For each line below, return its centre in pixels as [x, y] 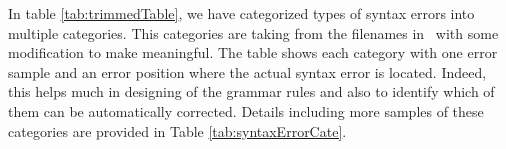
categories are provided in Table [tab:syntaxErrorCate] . [177, 130]
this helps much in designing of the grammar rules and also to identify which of [251, 91]
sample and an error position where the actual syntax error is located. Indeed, [247, 71]
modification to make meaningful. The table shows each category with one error [253, 52]
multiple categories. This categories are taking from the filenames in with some [253, 32]
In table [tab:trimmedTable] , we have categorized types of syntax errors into [241, 13]
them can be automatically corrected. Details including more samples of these [246, 110]
